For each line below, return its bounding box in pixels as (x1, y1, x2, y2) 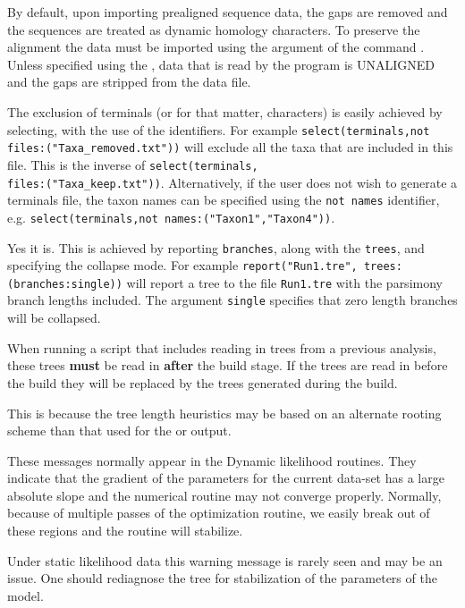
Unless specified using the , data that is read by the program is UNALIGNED (7, 55, 435, 73)
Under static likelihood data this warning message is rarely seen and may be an (7, 551, 443, 570)
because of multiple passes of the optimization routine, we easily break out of (7, 503, 430, 522)
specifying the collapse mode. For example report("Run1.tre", (7, 256, 358, 274)
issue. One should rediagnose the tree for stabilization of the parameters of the (7, 569, 437, 587)
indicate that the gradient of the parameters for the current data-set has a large (7, 469, 444, 487)
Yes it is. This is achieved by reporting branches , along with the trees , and (7, 238, 425, 257)
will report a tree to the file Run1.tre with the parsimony (126, 273, 443, 291)
